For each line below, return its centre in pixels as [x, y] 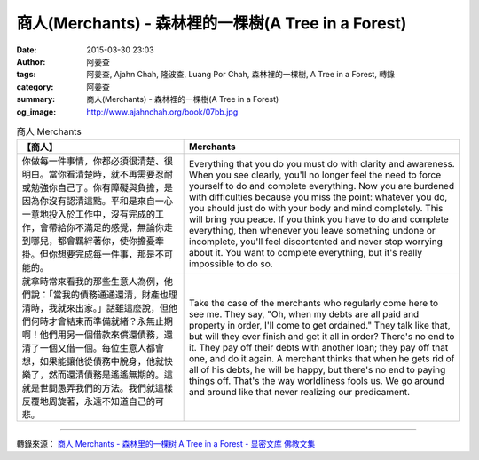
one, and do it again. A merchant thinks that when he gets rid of [322, 359]
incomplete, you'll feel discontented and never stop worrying [316, 242]
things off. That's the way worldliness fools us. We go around [317, 381]
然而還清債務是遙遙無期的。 [106, 375]
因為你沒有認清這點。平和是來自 [88, 202]
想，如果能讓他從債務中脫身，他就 [93, 361]
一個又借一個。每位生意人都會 [102, 348]
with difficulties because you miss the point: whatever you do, [318, 197]
